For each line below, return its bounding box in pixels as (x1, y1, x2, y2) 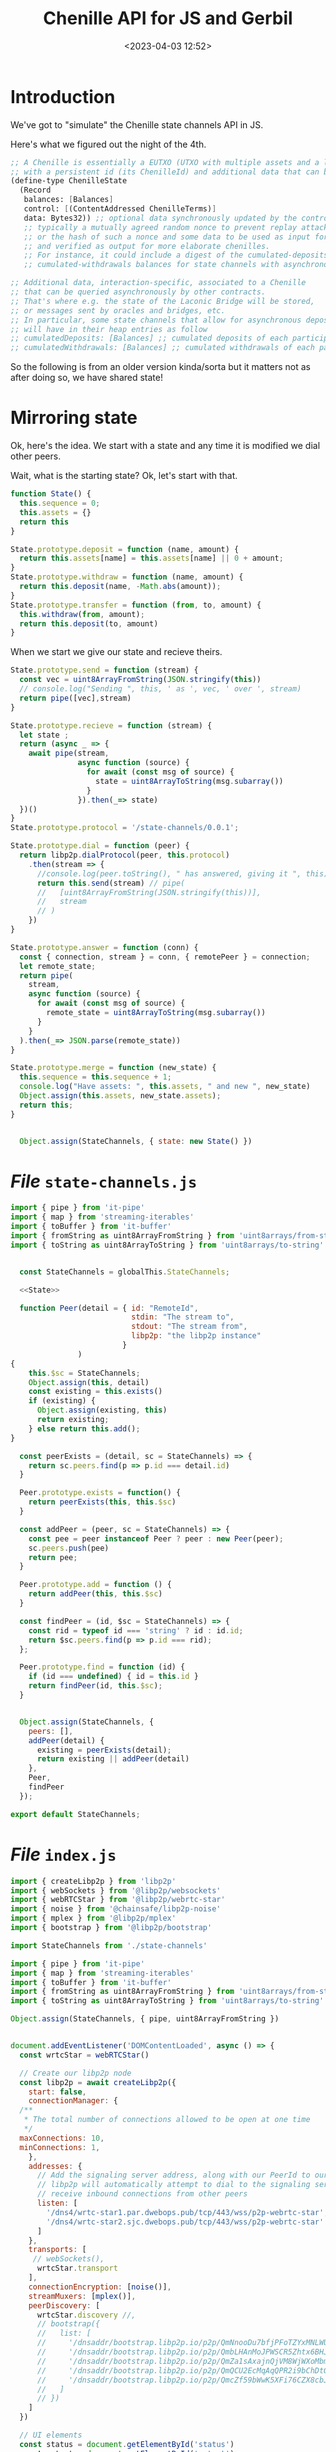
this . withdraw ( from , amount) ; (19, 609, 145, 619)
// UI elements (19, 2430, 83, 2440)
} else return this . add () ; (28, 1423, 141, 1434)
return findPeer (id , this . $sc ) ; (28, 1681, 163, 1691)
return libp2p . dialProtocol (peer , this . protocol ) (19, 850, 230, 860)
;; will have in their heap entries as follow (10, 324, 208, 334)
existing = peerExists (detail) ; (36, 1745, 172, 1755)
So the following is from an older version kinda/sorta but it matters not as (10, 361, 311, 373)
